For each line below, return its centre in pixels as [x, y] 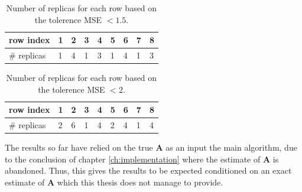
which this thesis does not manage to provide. [140, 182]
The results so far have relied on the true [79, 147]
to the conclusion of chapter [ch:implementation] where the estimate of [133, 159]
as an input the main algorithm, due [231, 147]
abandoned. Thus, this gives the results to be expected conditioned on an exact [148, 170]
